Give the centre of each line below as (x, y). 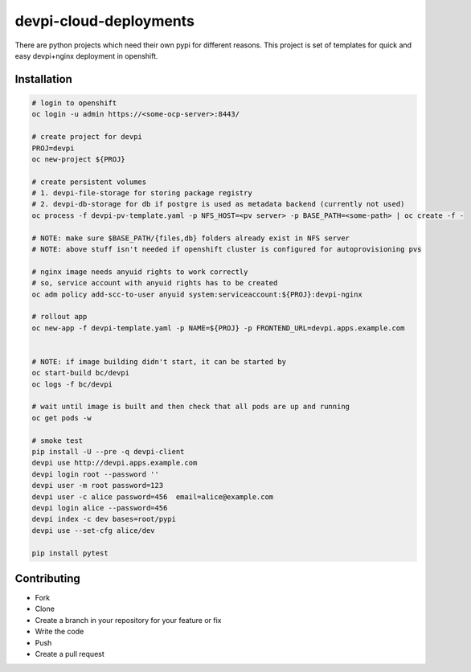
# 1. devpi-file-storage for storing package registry (142, 193)
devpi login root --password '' (96, 474)
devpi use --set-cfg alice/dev (94, 530)
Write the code (59, 632)
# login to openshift (74, 103)
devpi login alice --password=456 (100, 508)
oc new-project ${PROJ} (79, 159)
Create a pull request (70, 654)
